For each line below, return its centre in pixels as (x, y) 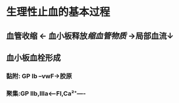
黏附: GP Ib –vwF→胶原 (39, 76)
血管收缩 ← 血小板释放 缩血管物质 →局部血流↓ (90, 36)
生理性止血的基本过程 (58, 12)
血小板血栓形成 (33, 58)
